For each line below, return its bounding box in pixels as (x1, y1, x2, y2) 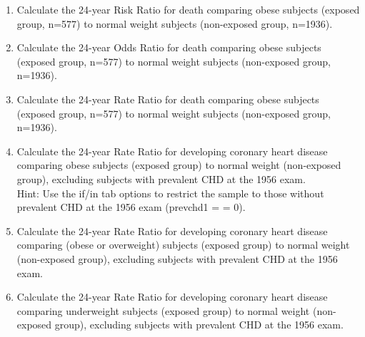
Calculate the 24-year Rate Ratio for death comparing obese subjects (16, 91, 319, 106)
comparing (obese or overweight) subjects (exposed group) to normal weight (16, 237, 350, 252)
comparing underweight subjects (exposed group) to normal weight (16, 303, 310, 318)
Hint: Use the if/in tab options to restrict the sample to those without (16, 185, 324, 200)
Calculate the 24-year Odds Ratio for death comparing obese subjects (16, 40, 321, 55)
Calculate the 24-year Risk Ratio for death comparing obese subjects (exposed (16, 2, 360, 16)
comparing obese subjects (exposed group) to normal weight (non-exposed (16, 157, 341, 172)
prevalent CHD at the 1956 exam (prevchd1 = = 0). (16, 199, 246, 214)
